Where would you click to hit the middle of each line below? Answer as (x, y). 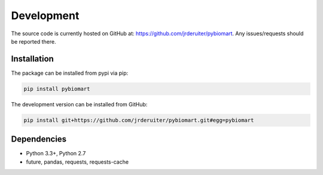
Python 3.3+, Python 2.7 (56, 153)
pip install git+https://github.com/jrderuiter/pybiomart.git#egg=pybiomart (139, 120)
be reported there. (33, 41)
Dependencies (39, 139)
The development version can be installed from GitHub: (79, 104)
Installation (32, 59)
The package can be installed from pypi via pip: (70, 73)
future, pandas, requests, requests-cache (77, 162)
